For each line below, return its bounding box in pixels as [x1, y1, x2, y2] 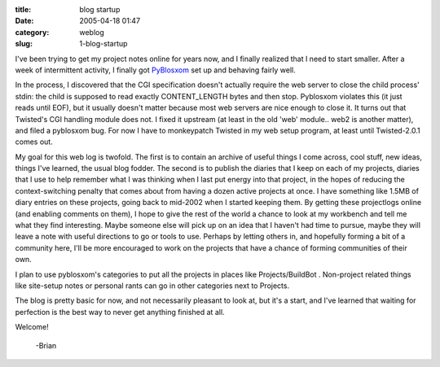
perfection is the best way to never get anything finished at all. [15, 307, 225, 317]
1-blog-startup [79, 39, 128, 49]
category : [15, 27, 50, 37]
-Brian [35, 340, 57, 350]
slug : [15, 39, 33, 49]
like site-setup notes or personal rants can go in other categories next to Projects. [15, 281, 289, 291]
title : [15, 5, 32, 14]
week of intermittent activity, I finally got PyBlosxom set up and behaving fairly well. [15, 65, 297, 75]
